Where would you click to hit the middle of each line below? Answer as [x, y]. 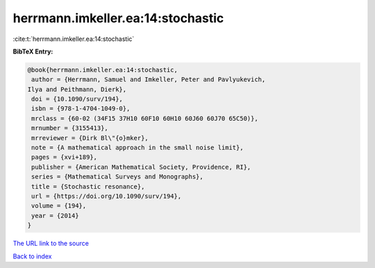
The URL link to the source [51, 244]
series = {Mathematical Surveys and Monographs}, [118, 177]
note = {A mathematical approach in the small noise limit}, [137, 148]
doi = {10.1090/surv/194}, [77, 99]
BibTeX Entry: [33, 51]
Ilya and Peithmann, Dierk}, [77, 89]
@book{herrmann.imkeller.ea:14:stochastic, [103, 70]
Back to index [32, 256]
